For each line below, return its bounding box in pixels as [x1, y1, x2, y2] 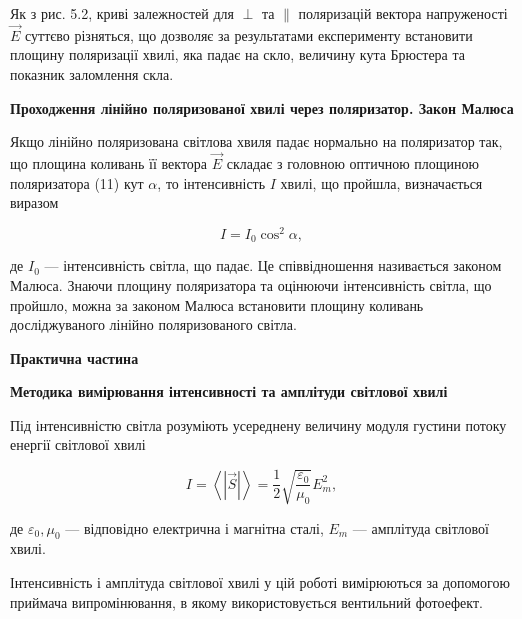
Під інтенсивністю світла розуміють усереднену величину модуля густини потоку [10, 414, 507, 435]
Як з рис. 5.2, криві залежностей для [10, 3, 234, 23]
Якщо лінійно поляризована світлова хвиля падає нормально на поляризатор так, [10, 131, 503, 152]
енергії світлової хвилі [10, 434, 146, 455]
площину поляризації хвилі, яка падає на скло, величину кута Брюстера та [10, 44, 465, 65]
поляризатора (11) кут [10, 172, 144, 193]
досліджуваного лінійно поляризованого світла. [10, 314, 297, 335]
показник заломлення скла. [10, 64, 174, 84]
